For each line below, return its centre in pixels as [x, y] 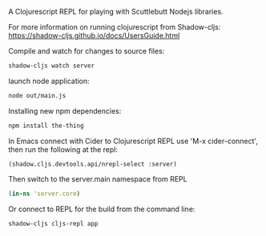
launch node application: [49, 81]
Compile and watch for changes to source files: [87, 51]
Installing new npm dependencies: [65, 110]
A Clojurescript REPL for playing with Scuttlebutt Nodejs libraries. [116, 12]
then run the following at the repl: [63, 149]
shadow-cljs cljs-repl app [53, 223]
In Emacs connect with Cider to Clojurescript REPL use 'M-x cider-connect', [133, 141]
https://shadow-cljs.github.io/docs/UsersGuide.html [94, 36]
